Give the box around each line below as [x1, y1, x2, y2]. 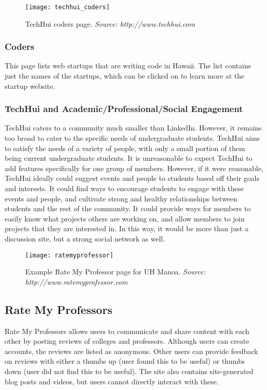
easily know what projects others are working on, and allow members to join [5, 213, 245, 224]
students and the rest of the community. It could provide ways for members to [5, 203, 251, 214]
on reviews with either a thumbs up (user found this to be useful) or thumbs [5, 356, 245, 366]
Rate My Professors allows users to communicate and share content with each [5, 325, 250, 336]
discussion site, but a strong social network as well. [5, 233, 165, 244]
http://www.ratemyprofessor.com [25, 276, 128, 287]
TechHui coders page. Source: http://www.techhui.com [25, 18, 195, 29]
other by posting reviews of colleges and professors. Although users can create [5, 336, 250, 346]
